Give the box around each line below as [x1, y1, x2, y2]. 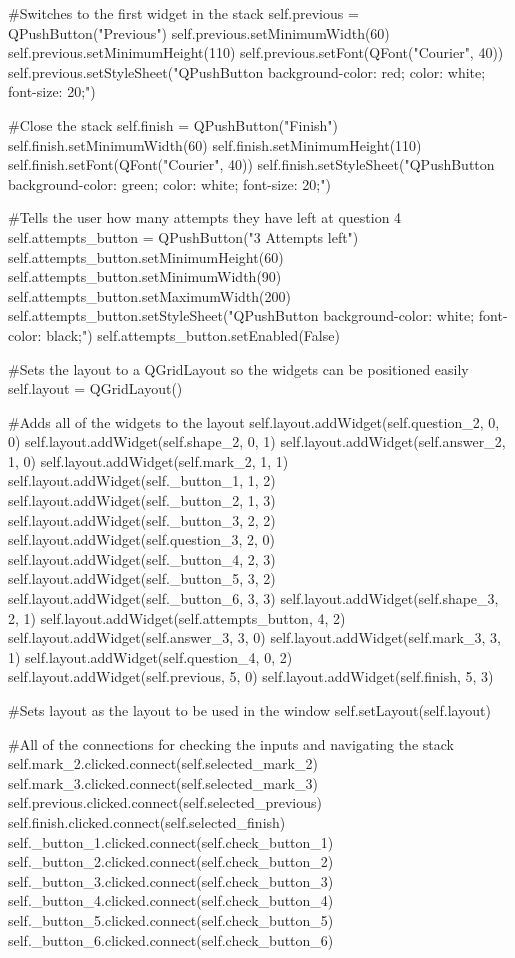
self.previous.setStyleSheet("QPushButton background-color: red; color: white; [8, 61, 486, 82]
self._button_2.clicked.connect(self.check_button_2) [8, 851, 334, 872]
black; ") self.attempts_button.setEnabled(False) [46, 324, 340, 345]
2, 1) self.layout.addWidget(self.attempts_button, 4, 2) [8, 607, 346, 628]
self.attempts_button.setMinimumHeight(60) [8, 246, 284, 267]
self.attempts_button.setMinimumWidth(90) [8, 266, 282, 287]
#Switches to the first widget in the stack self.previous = [8, 3, 359, 23]
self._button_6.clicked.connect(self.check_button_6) [8, 929, 334, 950]
